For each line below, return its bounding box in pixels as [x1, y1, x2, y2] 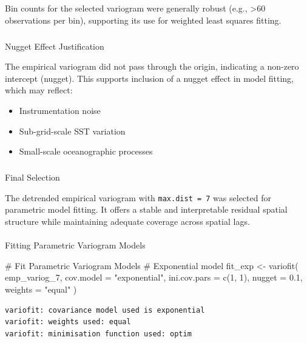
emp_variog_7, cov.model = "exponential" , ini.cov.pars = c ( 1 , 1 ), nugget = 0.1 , [5, 271, 303, 284]
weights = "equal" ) [5, 282, 77, 295]
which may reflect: [5, 84, 73, 96]
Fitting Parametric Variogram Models [5, 239, 146, 251]
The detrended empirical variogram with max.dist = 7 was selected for [5, 191, 271, 204]
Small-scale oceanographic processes [19, 145, 153, 158]
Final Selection [5, 171, 60, 184]
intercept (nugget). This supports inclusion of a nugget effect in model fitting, [5, 72, 294, 84]
